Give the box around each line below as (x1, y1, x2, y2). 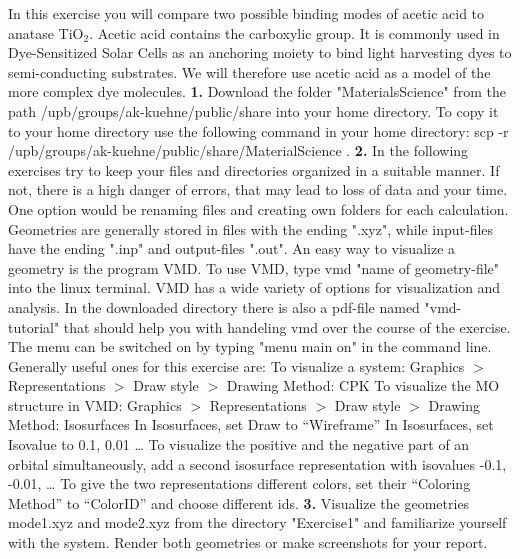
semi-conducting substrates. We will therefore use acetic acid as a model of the (8, 61, 491, 82)
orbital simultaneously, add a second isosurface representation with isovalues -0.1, (8, 453, 507, 474)
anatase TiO (8, 22, 84, 43)
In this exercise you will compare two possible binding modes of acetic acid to (8, 3, 485, 23)
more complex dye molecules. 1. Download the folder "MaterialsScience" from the (8, 81, 506, 102)
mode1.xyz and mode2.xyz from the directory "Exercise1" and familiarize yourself (8, 512, 507, 533)
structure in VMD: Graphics (8, 394, 182, 415)
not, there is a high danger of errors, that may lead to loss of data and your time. (8, 179, 508, 200)
